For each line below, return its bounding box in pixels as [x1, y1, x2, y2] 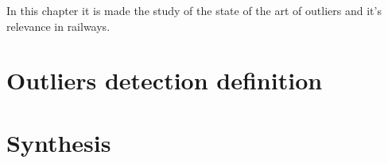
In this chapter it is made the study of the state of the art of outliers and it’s [6, 2, 382, 18]
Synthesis [6, 126, 111, 158]
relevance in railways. [6, 17, 111, 34]
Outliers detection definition [6, 64, 323, 97]
